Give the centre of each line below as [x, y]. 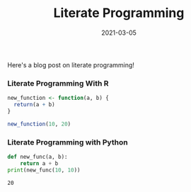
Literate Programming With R [58, 83]
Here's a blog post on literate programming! [71, 64]
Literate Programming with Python [68, 142]
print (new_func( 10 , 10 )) [44, 170]
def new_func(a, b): [38, 157]
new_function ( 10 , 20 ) [39, 124]
